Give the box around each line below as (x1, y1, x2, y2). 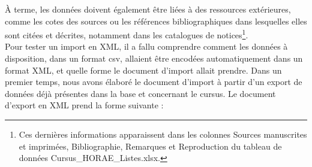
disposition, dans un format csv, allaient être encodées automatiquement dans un (5, 52, 303, 65)
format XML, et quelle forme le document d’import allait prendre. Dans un (5, 63, 282, 76)
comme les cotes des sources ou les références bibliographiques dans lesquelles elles (5, 14, 307, 27)
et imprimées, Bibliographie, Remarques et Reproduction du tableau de (19, 139, 282, 152)
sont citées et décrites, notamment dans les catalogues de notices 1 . (5, 27, 248, 41)
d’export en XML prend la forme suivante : (5, 99, 164, 111)
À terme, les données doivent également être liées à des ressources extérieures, (5, 3, 291, 15)
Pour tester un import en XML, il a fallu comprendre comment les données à (5, 40, 288, 53)
